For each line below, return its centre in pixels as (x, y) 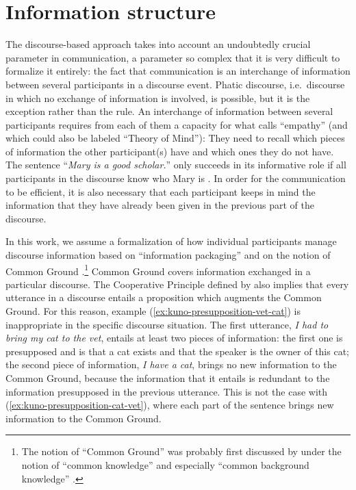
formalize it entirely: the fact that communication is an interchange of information (178, 71)
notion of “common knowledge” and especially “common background (165, 465)
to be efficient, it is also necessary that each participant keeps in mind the (161, 191)
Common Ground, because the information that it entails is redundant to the (168, 378)
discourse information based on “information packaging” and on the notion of (168, 255)
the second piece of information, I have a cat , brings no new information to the (171, 364)
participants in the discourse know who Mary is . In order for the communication (176, 178)
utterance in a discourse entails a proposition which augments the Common (164, 297)
